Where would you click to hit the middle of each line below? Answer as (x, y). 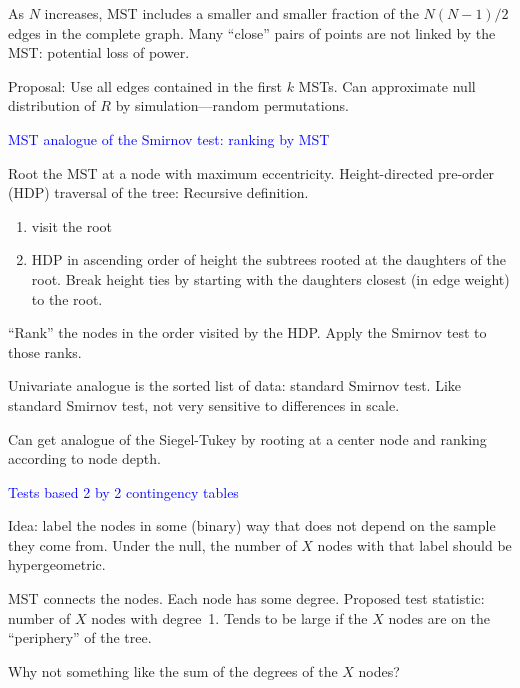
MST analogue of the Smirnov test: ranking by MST (169, 138)
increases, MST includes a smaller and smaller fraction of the (231, 13)
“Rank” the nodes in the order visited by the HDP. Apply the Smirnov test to (247, 332)
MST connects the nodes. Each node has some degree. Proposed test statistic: (246, 598)
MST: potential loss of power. (99, 52)
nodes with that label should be (414, 544)
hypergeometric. (57, 564)
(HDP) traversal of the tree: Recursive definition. (158, 192)
